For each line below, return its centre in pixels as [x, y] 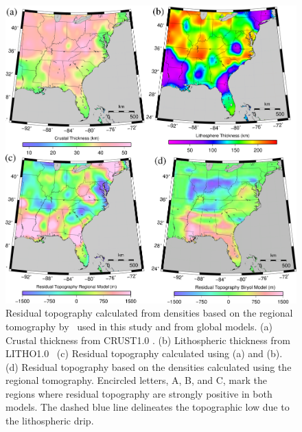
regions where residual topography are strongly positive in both [139, 393]
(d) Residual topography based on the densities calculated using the [149, 366]
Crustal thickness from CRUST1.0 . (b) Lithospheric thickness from [148, 340]
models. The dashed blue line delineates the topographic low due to [148, 407]
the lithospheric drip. [50, 421]
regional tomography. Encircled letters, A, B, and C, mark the [137, 380]
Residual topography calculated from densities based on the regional [149, 313]
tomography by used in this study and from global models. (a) [139, 326]
